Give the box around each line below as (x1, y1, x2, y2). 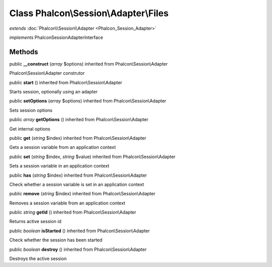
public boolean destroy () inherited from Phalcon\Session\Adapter (9, 246, 147, 252)
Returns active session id (9, 219, 61, 225)
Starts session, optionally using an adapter (9, 89, 98, 95)
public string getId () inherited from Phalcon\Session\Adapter (9, 209, 137, 216)
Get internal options (9, 126, 50, 132)
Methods (9, 47, 38, 56)
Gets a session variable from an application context (9, 144, 116, 150)
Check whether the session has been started (9, 237, 103, 243)
